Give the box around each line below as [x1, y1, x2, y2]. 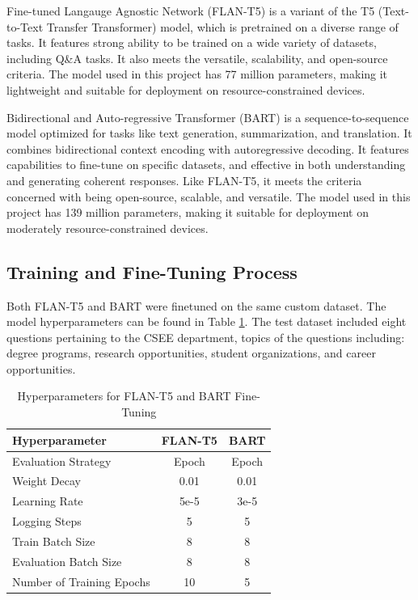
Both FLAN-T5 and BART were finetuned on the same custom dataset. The [6, 297, 386, 314]
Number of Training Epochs [12, 573, 150, 589]
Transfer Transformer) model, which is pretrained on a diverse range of [46, 18, 399, 35]
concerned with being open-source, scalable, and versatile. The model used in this [6, 188, 411, 205]
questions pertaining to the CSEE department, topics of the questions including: [6, 328, 405, 345]
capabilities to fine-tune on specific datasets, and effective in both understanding [6, 156, 406, 173]
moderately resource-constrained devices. [6, 219, 209, 236]
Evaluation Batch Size [12, 552, 122, 569]
